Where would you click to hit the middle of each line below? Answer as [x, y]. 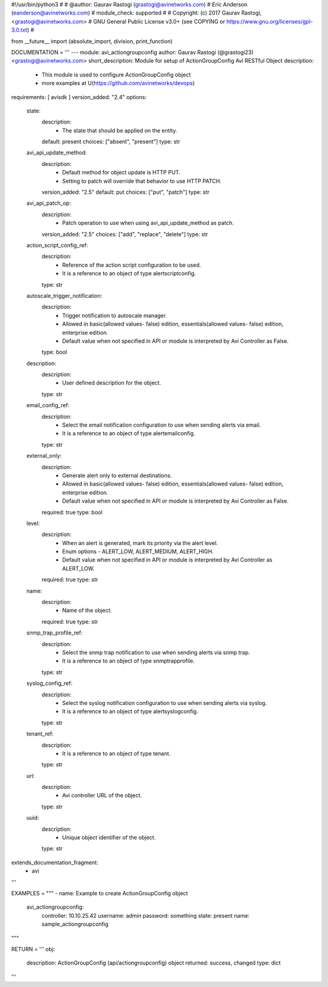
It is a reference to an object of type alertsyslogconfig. [130, 712]
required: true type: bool [72, 512]
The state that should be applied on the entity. [120, 130]
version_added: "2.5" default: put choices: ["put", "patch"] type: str [125, 192]
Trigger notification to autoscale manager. [114, 315]
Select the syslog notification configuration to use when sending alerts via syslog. [165, 703]
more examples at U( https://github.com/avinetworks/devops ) [118, 83]
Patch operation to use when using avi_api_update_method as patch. [148, 223]
